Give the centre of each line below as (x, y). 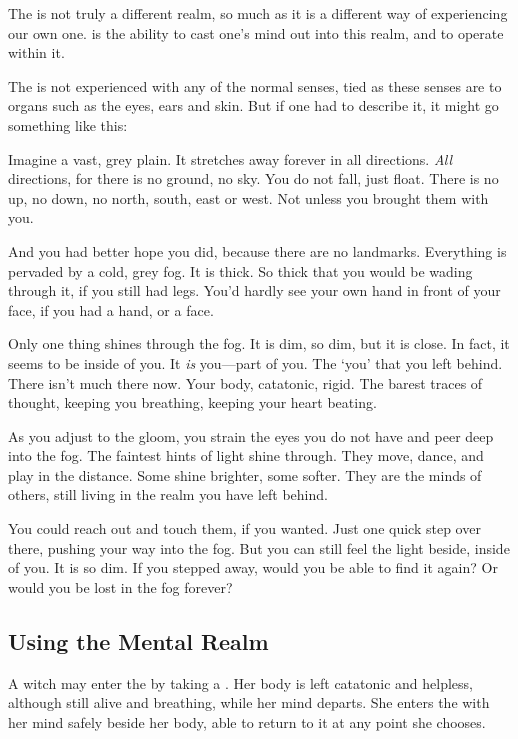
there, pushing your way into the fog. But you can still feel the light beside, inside (259, 547)
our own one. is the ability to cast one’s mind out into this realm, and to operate (256, 32)
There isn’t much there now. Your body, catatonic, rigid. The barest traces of (245, 382)
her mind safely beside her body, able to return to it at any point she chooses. (247, 721)
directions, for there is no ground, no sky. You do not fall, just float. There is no (253, 178)
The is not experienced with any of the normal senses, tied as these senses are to (255, 85)
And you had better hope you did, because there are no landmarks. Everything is (257, 250)
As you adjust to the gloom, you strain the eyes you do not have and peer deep (251, 435)
